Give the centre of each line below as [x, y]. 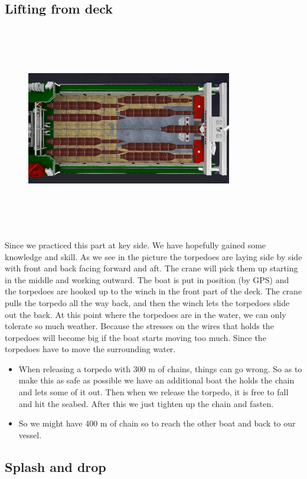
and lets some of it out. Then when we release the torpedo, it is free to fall [153, 392]
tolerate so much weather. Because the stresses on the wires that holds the [139, 326]
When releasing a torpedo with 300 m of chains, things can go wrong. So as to [160, 368]
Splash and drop [55, 466]
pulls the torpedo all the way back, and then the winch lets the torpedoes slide [147, 302]
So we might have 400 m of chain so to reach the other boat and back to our [157, 423]
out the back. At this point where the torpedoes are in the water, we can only [146, 314]
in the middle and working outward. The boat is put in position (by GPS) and [147, 279]
